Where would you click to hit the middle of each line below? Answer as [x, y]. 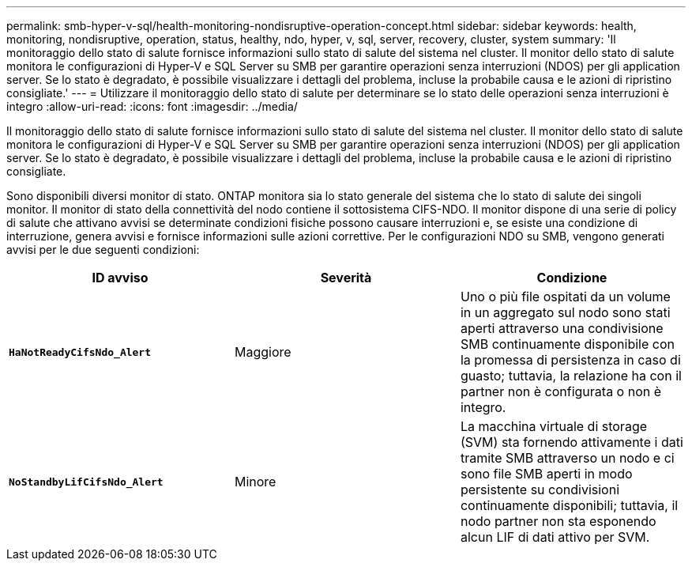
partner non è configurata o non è [561, 391]
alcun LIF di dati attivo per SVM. [555, 537]
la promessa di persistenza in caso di [570, 360]
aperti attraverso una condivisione [562, 328]
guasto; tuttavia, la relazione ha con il [571, 376]
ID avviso [120, 278]
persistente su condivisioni [540, 490]
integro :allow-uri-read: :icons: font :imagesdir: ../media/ [152, 106]
